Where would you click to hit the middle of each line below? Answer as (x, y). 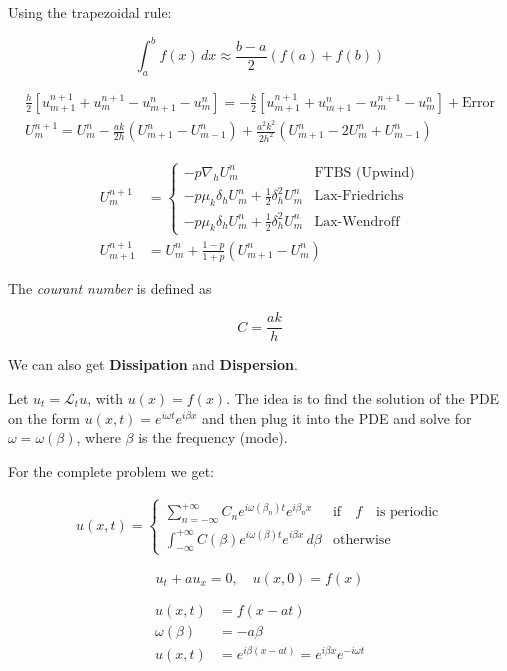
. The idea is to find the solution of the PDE (363, 398)
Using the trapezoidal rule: (90, 12)
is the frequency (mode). (213, 437)
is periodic (407, 512)
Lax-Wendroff (357, 221)
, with (105, 398)
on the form (44, 417)
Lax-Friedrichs (359, 196)
